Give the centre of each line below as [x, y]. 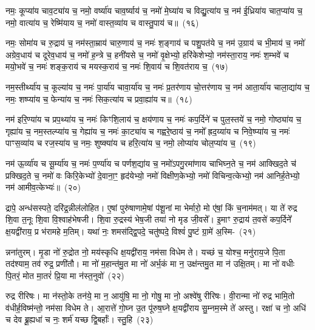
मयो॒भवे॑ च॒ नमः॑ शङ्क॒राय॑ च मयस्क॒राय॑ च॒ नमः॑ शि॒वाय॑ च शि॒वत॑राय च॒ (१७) [117, 66]
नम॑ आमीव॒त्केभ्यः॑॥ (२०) [43, 187]
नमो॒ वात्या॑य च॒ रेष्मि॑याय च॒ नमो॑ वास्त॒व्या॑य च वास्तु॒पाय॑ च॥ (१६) [102, 22]
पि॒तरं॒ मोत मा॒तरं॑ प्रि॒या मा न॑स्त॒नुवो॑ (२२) [65, 275]
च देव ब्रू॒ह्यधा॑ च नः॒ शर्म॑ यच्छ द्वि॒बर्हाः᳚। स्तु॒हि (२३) [80, 319]
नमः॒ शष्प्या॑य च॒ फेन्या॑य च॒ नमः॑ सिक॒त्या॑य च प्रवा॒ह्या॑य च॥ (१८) [99, 99]
